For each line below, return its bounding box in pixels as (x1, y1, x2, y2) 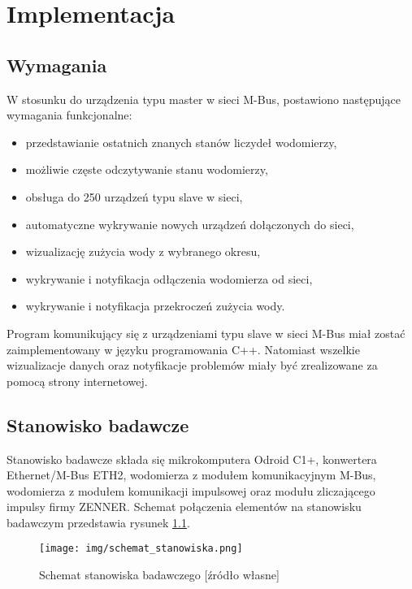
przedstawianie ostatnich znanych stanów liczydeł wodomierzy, (25, 133, 337, 150)
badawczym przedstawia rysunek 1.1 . (7, 513, 190, 531)
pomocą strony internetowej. (7, 372, 148, 389)
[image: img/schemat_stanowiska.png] (39, 543, 243, 555)
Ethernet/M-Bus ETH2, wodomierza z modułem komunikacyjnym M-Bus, (7, 466, 376, 483)
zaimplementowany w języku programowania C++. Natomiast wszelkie (7, 340, 360, 357)
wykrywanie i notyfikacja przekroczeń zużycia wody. (25, 297, 285, 314)
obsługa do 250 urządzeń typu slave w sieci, (25, 188, 243, 205)
